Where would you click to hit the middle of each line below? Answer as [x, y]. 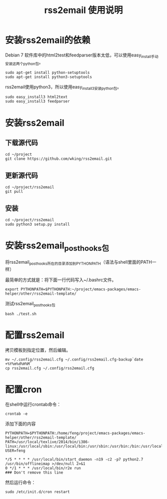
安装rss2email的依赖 [48, 40]
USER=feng [15, 451]
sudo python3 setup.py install [38, 224]
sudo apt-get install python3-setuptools [49, 77]
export [12, 289]
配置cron [24, 390]
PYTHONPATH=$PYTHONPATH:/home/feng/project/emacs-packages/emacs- [75, 433]
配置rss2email [35, 335]
